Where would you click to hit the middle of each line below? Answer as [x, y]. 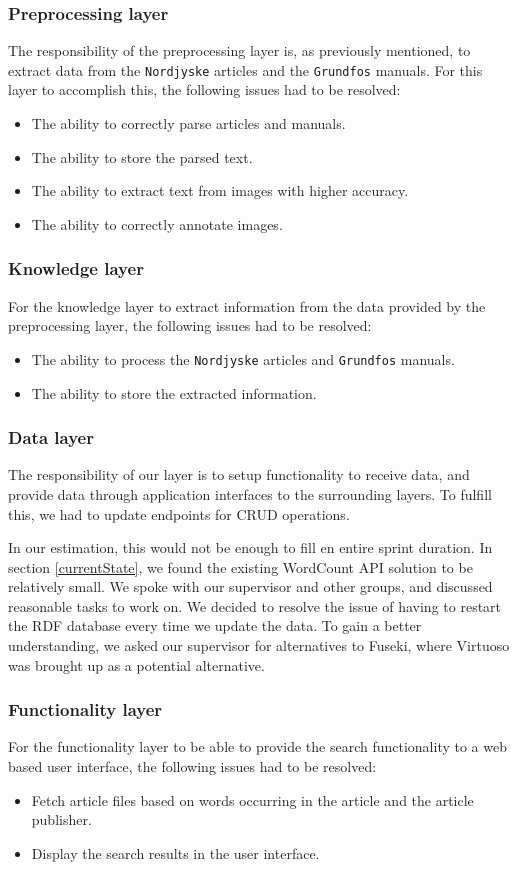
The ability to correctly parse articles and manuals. [188, 123]
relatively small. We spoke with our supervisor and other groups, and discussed [250, 586]
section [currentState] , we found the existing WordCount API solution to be [240, 566]
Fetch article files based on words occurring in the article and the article [252, 799]
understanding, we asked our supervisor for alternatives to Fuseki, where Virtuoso [259, 645]
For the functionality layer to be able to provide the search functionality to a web [257, 746]
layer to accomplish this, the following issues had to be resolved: [204, 89]
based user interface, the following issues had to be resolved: [192, 766]
